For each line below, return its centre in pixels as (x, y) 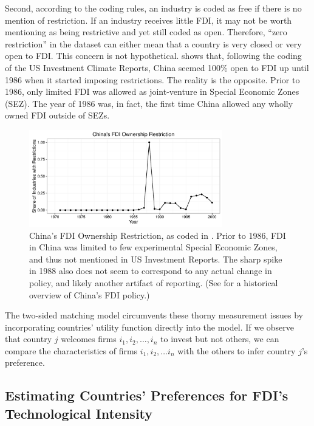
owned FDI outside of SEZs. (57, 115)
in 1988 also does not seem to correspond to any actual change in (151, 271)
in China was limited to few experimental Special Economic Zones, (153, 247)
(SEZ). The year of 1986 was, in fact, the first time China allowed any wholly (149, 103)
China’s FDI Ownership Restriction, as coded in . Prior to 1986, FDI (158, 235)
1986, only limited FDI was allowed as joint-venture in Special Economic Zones (152, 91)
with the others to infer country (237, 350)
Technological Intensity (79, 413)
